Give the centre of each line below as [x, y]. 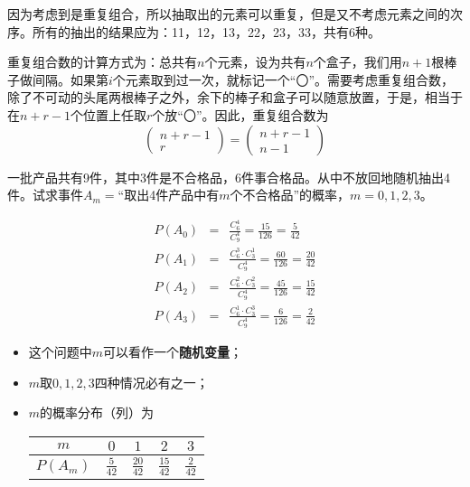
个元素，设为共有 [255, 62]
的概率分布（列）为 [97, 412]
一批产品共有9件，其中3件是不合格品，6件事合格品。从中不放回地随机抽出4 [229, 177]
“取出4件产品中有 [169, 195]
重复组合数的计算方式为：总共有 [102, 62]
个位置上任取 [108, 114]
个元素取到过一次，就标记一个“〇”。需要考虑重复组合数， [283, 79]
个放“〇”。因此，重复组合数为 [240, 114]
